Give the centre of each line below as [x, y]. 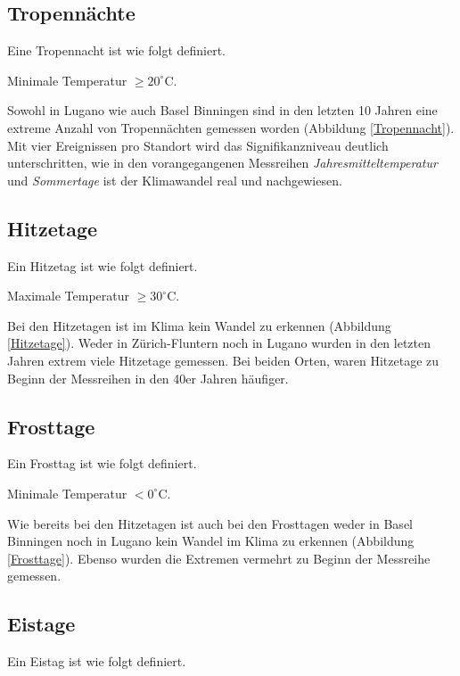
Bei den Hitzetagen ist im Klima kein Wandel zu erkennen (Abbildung [199, 325]
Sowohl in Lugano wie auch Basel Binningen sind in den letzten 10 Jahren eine [222, 110]
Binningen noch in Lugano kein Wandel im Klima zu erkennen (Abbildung [211, 541]
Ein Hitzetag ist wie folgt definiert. [103, 265]
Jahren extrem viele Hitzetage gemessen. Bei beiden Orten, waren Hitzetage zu [223, 360]
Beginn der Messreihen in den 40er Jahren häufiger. [148, 378]
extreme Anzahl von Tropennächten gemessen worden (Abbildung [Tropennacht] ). [231, 127]
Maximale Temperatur [68, 296]
